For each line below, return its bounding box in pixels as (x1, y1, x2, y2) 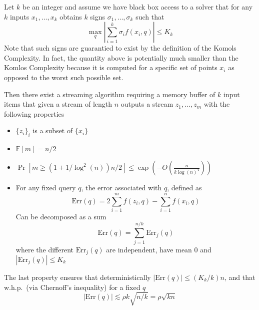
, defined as (167, 182, 202, 193)
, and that (224, 272, 255, 282)
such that (135, 11, 164, 22)
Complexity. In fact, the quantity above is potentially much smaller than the (4, 52, 238, 63)
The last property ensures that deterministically (4, 272, 151, 282)
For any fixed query (15, 182, 76, 193)
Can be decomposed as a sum (15, 211, 106, 221)
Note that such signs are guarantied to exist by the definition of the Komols (4, 43, 236, 53)
